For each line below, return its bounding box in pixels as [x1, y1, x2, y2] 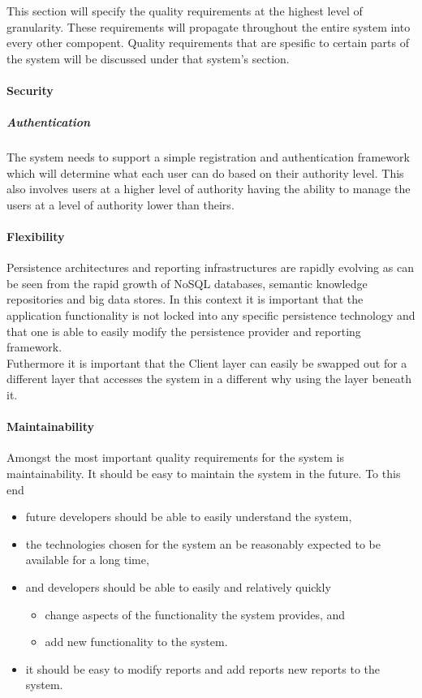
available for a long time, [25, 551, 149, 568]
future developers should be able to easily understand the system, [25, 508, 352, 525]
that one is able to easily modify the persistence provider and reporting [6, 322, 361, 339]
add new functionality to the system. [45, 633, 228, 650]
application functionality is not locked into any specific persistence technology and [6, 307, 416, 324]
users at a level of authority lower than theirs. [6, 196, 235, 213]
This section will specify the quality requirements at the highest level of [6, 2, 363, 19]
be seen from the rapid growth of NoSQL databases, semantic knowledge [6, 274, 368, 291]
